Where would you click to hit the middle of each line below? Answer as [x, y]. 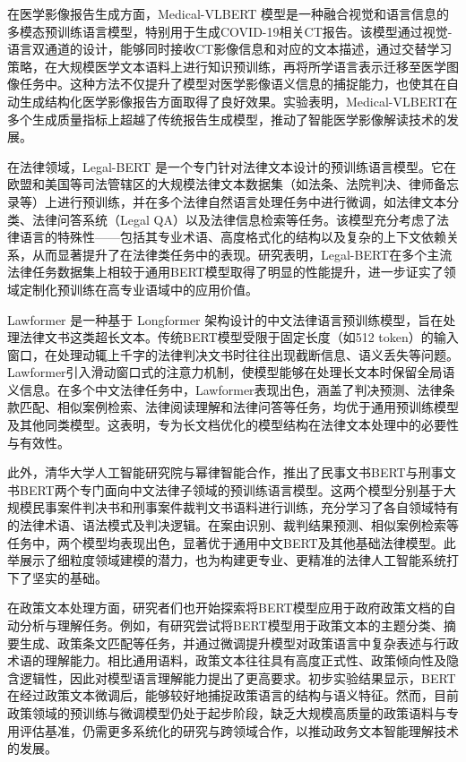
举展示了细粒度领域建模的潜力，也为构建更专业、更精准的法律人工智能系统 [227, 560]
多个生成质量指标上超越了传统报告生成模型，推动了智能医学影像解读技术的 [227, 119]
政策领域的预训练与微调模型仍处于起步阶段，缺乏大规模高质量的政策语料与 [227, 712]
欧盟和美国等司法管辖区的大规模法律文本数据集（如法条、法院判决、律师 [220, 184]
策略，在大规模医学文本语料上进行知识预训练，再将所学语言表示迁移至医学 [227, 66]
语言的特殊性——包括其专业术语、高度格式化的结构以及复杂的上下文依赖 [233, 237]
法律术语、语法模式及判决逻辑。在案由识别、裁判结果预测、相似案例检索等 [239, 525]
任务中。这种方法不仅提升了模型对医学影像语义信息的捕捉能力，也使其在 [233, 84]
